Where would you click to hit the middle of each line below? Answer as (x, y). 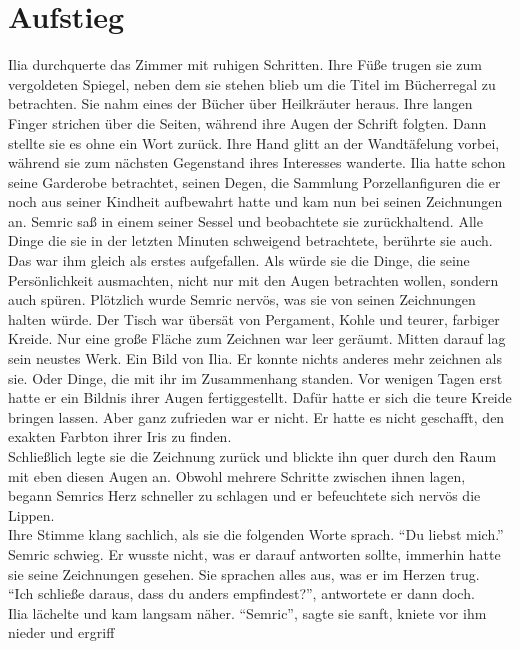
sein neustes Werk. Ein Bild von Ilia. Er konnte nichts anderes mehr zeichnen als (255, 358)
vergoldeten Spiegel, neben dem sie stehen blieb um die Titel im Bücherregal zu (252, 83)
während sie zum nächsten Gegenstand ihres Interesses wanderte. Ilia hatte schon (257, 162)
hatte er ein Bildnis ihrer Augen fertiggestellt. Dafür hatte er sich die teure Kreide (260, 397)
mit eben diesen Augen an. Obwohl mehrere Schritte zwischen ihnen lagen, (237, 475)
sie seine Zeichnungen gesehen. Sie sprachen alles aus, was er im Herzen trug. (244, 573)
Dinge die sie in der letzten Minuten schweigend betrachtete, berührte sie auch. (250, 240)
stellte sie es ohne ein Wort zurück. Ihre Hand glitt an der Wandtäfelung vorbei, (254, 142)
